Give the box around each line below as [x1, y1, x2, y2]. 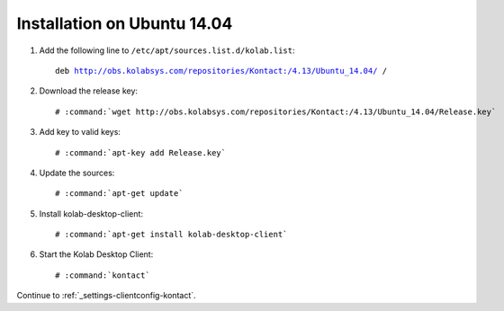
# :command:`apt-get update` [55, 189, 184, 199]
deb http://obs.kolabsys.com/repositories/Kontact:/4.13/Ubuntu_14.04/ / [55, 66, 388, 76]
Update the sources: [39, 167, 115, 178]
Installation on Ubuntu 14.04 [16, 13, 233, 33]
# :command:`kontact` [55, 270, 150, 280]
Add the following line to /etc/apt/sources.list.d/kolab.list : [39, 45, 295, 56]
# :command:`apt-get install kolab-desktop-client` [55, 229, 288, 240]
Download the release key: [39, 85, 139, 96]
